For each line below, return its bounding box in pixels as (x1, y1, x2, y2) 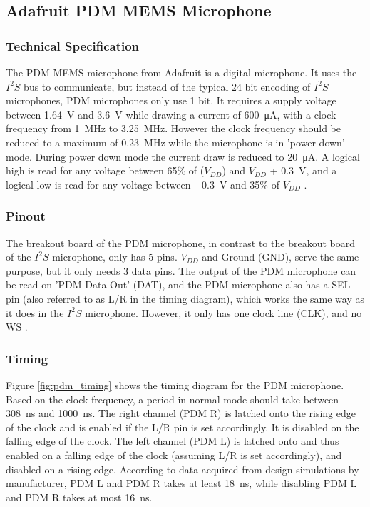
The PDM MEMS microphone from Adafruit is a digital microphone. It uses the (6, 65, 357, 79)
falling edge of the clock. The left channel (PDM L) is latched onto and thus (6, 433, 339, 448)
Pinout (6, 207, 46, 225)
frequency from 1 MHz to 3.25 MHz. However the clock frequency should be (6, 121, 341, 136)
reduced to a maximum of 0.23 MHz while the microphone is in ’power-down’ (6, 134, 345, 149)
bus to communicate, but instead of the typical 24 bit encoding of (24, 79, 311, 94)
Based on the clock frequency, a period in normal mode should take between (6, 391, 339, 406)
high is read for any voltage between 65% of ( (6, 163, 205, 178)
